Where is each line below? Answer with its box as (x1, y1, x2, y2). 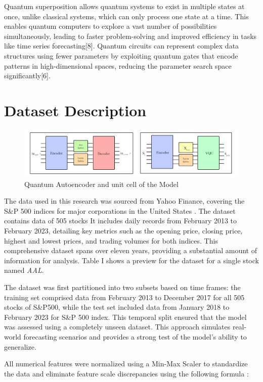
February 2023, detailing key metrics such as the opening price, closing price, (4, 225, 243, 235)
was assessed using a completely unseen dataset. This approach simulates (4, 321, 231, 332)
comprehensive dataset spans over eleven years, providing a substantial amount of (4, 245, 257, 256)
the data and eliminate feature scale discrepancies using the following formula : (4, 368, 249, 378)
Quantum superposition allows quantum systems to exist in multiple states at (4, 1, 245, 11)
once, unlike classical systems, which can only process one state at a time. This (4, 11, 249, 21)
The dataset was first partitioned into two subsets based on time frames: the (4, 281, 241, 292)
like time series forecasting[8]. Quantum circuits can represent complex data (4, 40, 239, 51)
